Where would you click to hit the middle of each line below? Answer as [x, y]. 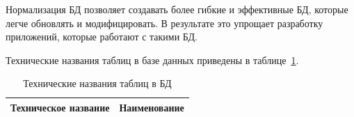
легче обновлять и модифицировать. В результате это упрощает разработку [164, 23]
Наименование [152, 107]
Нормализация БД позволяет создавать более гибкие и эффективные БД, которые [177, 9]
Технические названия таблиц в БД [97, 83]
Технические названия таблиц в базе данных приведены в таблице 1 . [152, 60]
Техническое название [60, 107]
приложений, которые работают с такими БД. [102, 37]
